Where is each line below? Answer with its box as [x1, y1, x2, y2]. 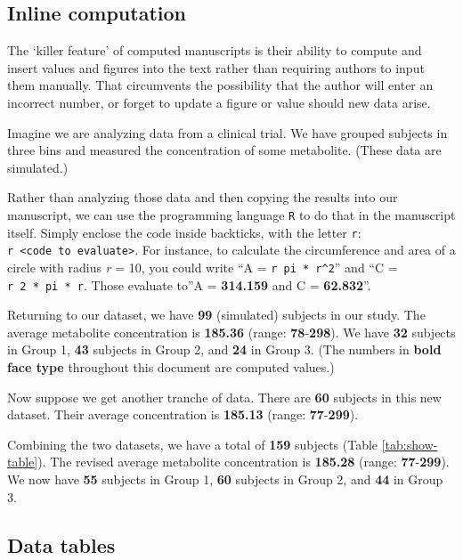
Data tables [7, 531, 116, 558]
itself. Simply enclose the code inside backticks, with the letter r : [7, 223, 361, 241]
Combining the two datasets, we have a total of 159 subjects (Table [7, 434, 378, 453]
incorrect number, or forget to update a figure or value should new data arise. [7, 93, 431, 111]
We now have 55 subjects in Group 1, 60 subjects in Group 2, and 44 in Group [7, 469, 443, 488]
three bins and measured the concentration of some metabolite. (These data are [7, 141, 442, 159]
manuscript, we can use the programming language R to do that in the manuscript [7, 205, 456, 223]
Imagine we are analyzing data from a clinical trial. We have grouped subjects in [7, 123, 448, 142]
